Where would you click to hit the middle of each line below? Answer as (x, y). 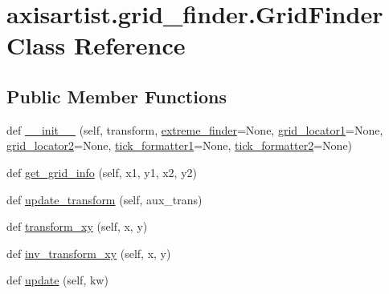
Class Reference (96, 45)
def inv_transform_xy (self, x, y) (89, 253)
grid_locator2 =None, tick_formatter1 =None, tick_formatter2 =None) (180, 145)
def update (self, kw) (57, 280)
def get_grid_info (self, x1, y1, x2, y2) (102, 172)
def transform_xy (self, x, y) (77, 226)
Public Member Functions (117, 96)
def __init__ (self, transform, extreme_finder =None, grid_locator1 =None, (195, 129)
